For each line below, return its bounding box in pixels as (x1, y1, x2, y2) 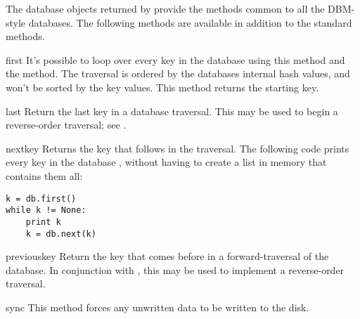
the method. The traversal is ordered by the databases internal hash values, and (6, 66, 350, 81)
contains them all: (6, 168, 83, 183)
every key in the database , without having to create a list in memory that (6, 155, 327, 169)
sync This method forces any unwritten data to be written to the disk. (6, 299, 309, 314)
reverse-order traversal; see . (6, 117, 127, 132)
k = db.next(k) (25, 228, 96, 239)
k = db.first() (6, 193, 77, 204)
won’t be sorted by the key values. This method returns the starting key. (6, 79, 319, 94)
